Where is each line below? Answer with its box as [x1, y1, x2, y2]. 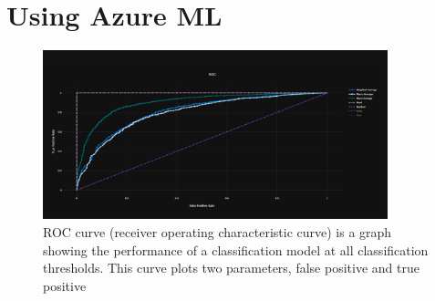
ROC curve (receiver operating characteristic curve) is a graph [43, 222, 392, 241]
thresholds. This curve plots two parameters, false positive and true [43, 258, 419, 277]
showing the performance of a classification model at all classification [43, 240, 429, 259]
